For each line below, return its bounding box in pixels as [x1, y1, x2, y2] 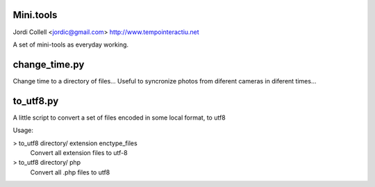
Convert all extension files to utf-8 [30, 148, 128, 156]
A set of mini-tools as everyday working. [12, 40, 128, 49]
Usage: [12, 126, 34, 135]
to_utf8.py [12, 95, 59, 107]
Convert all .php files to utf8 [30, 168, 110, 177]
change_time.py [12, 58, 85, 70]
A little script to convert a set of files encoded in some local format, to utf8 [12, 113, 226, 122]
